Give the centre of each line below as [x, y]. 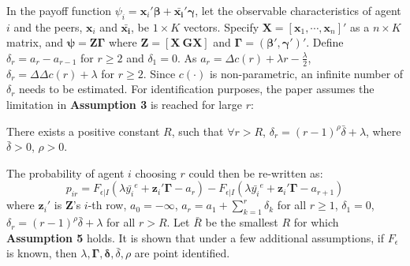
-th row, [107, 205]
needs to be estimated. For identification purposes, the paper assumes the [197, 89]
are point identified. [182, 253]
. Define [325, 42]
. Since [159, 73]
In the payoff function [59, 10]
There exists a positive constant [83, 131]
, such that [198, 131]
